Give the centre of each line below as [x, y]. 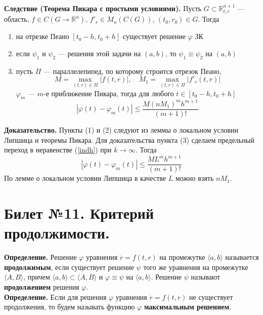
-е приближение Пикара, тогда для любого [108, 93]
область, [17, 19]
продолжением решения [42, 287]
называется [242, 257]
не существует [211, 297]
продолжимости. [57, 233]
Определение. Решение [40, 257]
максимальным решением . [187, 307]
